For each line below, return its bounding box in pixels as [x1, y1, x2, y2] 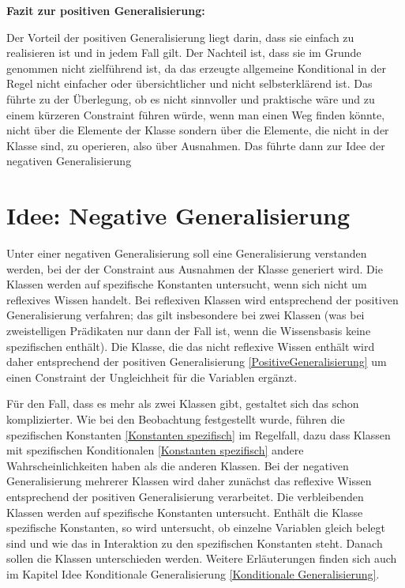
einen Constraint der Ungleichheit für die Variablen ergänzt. [6, 368, 298, 385]
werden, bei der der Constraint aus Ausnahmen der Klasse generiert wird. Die [6, 260, 383, 277]
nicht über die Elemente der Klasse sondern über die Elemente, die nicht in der [6, 122, 389, 138]
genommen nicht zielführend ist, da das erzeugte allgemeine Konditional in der [6, 59, 386, 76]
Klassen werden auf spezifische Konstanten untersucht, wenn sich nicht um [6, 276, 367, 292]
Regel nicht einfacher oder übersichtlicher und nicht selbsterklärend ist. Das [6, 75, 373, 92]
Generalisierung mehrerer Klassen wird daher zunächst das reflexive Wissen [6, 473, 372, 489]
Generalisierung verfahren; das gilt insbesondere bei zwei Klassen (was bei [6, 307, 365, 323]
